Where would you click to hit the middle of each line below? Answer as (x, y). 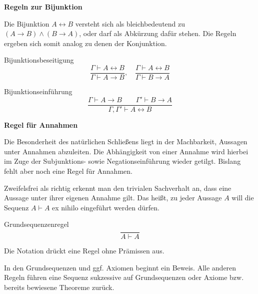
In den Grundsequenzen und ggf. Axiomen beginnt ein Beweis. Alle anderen (120, 267)
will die (243, 198)
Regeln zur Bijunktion (43, 7)
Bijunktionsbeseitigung (39, 60)
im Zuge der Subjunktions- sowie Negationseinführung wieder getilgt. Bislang (122, 161)
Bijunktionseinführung (38, 91)
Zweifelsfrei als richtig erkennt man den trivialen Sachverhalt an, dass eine (118, 188)
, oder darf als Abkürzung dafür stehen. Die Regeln (158, 33)
